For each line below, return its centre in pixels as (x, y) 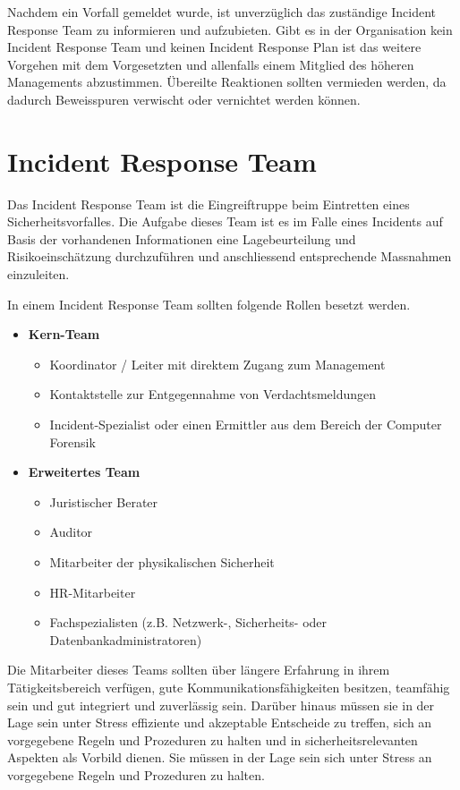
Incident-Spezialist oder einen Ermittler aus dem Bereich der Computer (246, 425)
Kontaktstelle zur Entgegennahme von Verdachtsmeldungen (213, 394)
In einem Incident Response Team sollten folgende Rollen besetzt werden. (209, 304)
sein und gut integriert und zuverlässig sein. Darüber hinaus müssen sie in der (221, 705)
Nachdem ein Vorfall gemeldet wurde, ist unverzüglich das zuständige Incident (222, 12)
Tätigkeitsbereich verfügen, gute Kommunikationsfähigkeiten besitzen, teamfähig (229, 687)
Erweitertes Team (84, 472)
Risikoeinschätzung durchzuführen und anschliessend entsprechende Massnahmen (230, 256)
